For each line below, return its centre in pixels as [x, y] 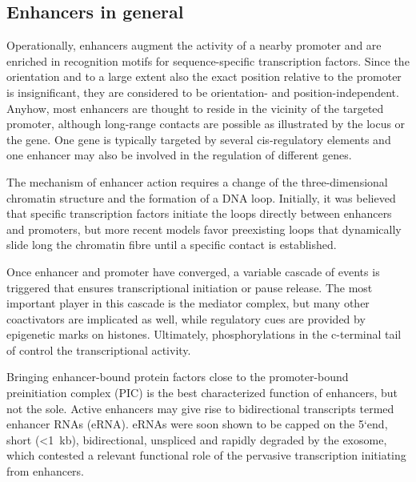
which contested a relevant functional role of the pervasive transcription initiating [206, 455]
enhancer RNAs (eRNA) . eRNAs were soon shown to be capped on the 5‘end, [197, 424]
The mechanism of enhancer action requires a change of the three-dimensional [197, 181]
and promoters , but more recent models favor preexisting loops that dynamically [204, 229]
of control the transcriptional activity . [99, 349]
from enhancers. [45, 471]
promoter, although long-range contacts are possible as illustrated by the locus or [206, 124]
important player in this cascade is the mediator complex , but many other [188, 303]
